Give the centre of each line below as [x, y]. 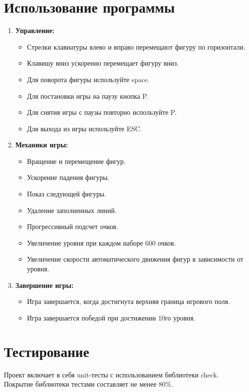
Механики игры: [42, 145]
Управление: [35, 30]
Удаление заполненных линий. [72, 210]
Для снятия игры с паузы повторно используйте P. [102, 112]
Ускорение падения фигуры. [68, 177]
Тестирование [47, 351]
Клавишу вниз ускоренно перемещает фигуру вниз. [103, 63]
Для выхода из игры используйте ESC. [84, 128]
